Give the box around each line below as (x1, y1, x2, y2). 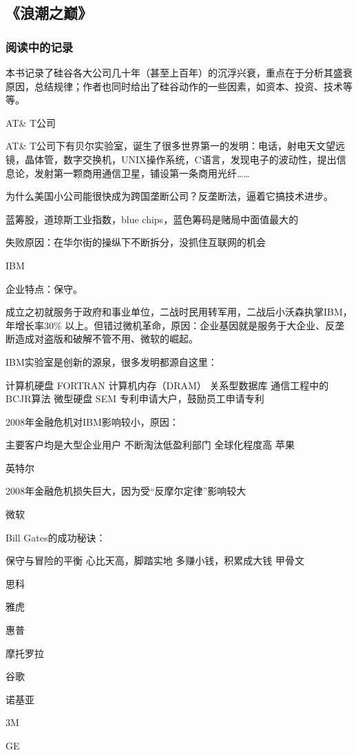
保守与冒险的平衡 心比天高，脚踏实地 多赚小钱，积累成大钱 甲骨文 (6, 553, 304, 568)
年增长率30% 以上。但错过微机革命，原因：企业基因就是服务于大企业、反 (6, 318, 335, 332)
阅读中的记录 (6, 38, 74, 55)
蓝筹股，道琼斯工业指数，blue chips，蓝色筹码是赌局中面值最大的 (6, 211, 299, 226)
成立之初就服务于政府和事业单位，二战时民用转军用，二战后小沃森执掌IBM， (6, 304, 352, 319)
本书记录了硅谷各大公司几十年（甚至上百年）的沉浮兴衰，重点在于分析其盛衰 (6, 65, 352, 79)
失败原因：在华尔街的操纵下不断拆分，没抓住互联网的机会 (6, 235, 266, 249)
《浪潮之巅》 (6, 2, 92, 23)
